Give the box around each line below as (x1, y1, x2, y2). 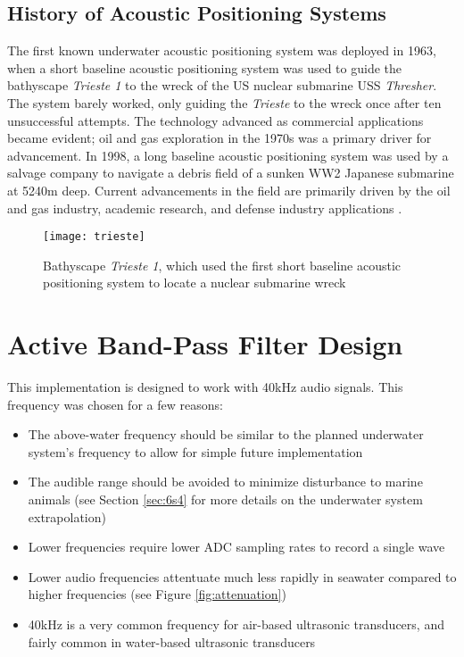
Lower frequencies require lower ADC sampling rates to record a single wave (28, 537, 445, 556)
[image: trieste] (43, 230, 145, 244)
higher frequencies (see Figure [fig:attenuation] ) (28, 585, 286, 603)
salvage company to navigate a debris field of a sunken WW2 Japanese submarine (7, 163, 454, 182)
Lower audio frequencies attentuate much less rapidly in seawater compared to (28, 567, 457, 586)
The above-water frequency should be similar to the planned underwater (28, 425, 424, 444)
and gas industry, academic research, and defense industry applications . (7, 198, 402, 217)
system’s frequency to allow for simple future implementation (28, 442, 363, 461)
